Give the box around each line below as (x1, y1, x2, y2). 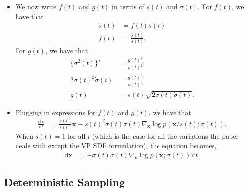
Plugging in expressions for (15, 107, 96, 117)
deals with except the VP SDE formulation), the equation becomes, (15, 140, 217, 151)
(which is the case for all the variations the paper (92, 131, 239, 141)
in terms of (112, 1, 144, 11)
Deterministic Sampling (4, 174, 125, 190)
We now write (15, 1, 57, 11)
